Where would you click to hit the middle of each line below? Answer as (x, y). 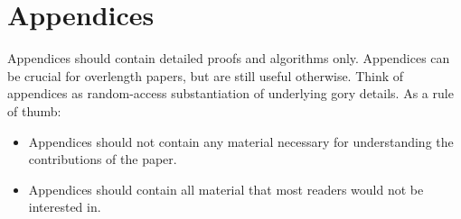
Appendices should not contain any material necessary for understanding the (241, 141)
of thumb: (34, 110)
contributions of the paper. (103, 159)
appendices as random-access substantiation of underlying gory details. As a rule (230, 93)
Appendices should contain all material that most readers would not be (226, 189)
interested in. (65, 207)
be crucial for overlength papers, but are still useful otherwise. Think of (206, 75)
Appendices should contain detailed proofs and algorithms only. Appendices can (229, 58)
